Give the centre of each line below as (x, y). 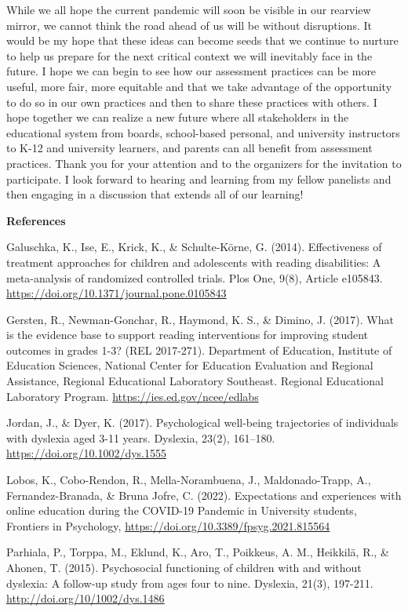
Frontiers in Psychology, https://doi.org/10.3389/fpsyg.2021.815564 (168, 525)
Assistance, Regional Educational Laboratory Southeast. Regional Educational (195, 381)
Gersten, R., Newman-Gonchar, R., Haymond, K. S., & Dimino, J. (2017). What (200, 319)
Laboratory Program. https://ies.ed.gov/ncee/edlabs (133, 396)
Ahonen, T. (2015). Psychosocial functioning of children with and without (184, 567)
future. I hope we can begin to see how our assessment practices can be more (191, 71)
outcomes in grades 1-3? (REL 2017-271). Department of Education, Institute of (199, 350)
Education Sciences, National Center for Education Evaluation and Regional (190, 365)
